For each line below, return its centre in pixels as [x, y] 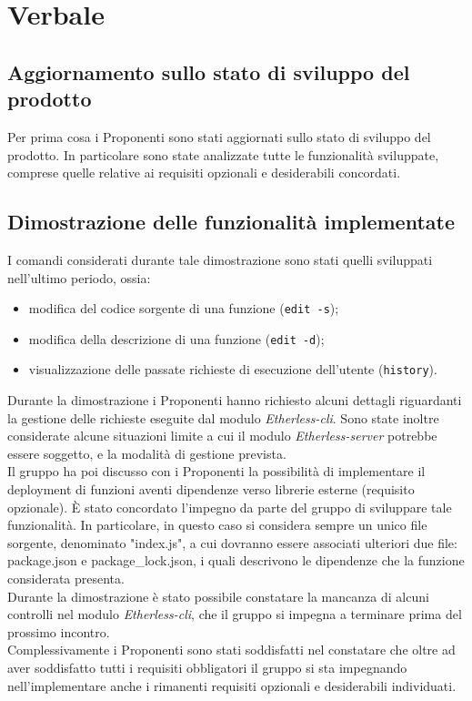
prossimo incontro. [59, 631]
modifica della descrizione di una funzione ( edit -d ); [176, 338]
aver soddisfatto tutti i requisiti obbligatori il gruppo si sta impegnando [207, 668]
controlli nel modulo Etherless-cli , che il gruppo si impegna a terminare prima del [235, 614]
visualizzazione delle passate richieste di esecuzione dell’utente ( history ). [233, 369]
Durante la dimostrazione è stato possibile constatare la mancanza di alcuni [218, 596]
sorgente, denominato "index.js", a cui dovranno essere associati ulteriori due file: [232, 542]
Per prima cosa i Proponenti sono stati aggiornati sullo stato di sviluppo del [219, 136]
